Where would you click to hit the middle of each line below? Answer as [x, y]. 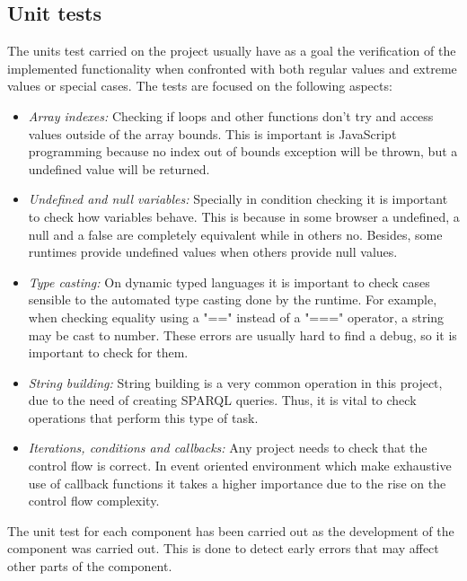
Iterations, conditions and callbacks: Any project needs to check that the [228, 448]
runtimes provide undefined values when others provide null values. [213, 252]
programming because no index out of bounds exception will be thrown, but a [243, 151]
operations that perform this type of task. [143, 417]
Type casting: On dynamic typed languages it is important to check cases [229, 282]
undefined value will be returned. [119, 168]
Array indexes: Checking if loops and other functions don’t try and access [231, 115]
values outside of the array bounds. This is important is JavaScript [212, 133]
